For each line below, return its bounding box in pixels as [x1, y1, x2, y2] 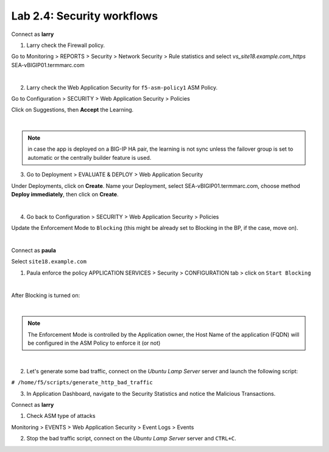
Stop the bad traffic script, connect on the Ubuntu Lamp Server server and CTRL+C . [26, 435, 237, 442]
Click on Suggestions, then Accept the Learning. [11, 106, 134, 113]
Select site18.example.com [11, 258, 87, 265]
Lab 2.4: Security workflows [11, 9, 158, 23]
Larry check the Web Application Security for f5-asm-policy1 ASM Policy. [26, 84, 218, 91]
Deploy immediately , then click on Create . [11, 191, 119, 198]
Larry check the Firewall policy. [26, 41, 105, 49]
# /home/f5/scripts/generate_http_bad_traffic [11, 379, 153, 386]
